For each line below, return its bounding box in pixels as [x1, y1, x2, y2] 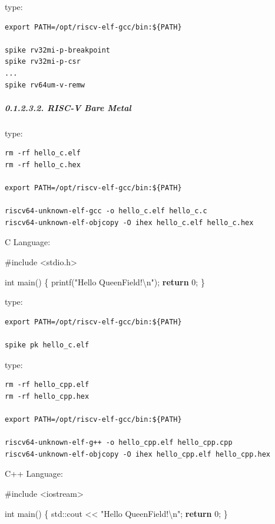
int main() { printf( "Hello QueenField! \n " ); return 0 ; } [5, 275, 205, 288]
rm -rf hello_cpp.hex [5, 392, 90, 401]
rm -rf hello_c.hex [5, 160, 81, 169]
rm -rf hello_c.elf [5, 149, 81, 158]
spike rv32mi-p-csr [5, 57, 81, 66]
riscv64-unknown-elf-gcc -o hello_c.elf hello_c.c [5, 207, 207, 216]
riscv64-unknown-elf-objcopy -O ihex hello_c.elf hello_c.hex [5, 218, 254, 227]
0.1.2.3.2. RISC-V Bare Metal [5, 101, 131, 113]
